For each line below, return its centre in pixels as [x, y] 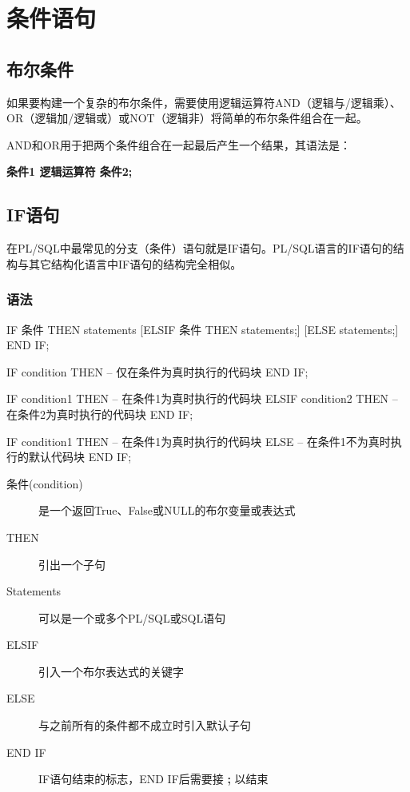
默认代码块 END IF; [80, 457]
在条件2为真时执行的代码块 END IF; [100, 414]
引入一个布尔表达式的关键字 [111, 671]
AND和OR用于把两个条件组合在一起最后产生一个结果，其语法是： [179, 144]
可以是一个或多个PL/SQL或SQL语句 [132, 617]
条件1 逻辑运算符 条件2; [70, 171]
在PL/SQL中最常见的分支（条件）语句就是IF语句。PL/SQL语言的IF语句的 [200, 248]
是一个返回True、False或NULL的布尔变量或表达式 [167, 510]
